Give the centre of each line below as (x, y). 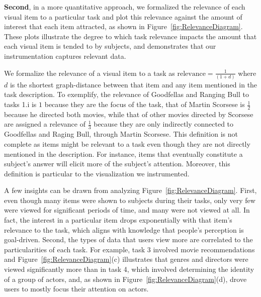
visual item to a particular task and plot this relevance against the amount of (123, 16)
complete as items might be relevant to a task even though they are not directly (127, 143)
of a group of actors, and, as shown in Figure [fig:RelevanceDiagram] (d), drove (125, 279)
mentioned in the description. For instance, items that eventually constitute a (123, 154)
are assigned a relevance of (45, 124)
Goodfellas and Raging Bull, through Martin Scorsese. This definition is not (121, 134)
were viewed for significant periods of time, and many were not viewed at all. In (127, 210)
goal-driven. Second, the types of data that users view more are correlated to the (128, 239)
